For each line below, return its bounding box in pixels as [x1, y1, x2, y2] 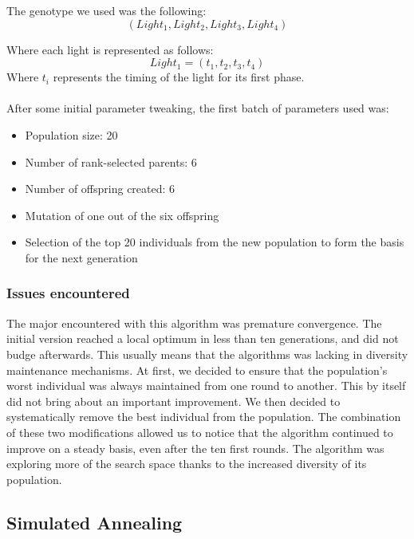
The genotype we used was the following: [6, 2, 207, 18]
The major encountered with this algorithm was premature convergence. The [6, 314, 382, 331]
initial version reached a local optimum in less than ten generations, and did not [6, 330, 399, 347]
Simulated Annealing [6, 509, 183, 534]
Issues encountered [6, 283, 130, 303]
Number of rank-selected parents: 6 [25, 153, 197, 170]
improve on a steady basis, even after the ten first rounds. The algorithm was [6, 439, 384, 456]
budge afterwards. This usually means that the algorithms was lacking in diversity [6, 345, 408, 362]
